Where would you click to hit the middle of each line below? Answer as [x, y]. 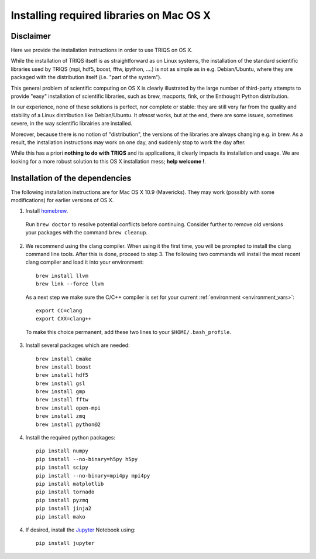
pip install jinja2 [64, 509]
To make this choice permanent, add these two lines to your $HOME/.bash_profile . [128, 332]
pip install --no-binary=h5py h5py [87, 459]
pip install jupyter [65, 543]
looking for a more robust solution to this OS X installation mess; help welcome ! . [108, 161]
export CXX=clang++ [64, 319]
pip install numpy [62, 451]
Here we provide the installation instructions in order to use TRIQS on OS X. [102, 50]
